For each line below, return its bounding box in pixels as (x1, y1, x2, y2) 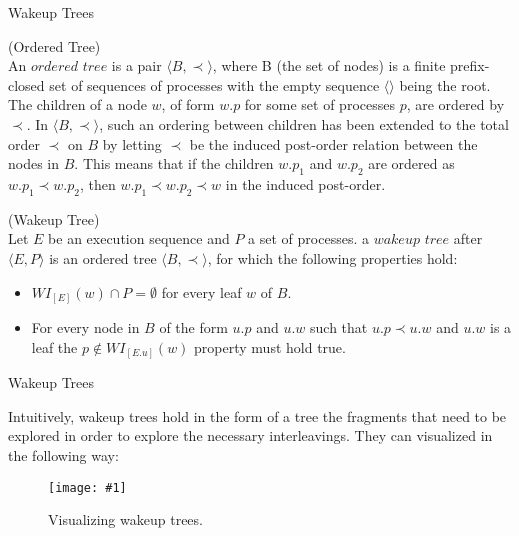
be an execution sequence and (48, 228, 230, 249)
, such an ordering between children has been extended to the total (99, 113, 509, 134)
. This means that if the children (74, 153, 274, 174)
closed (8, 74, 45, 95)
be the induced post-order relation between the (189, 133, 478, 154)
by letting (102, 133, 162, 154)
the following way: (8, 444, 119, 465)
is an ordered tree (49, 247, 157, 268)
